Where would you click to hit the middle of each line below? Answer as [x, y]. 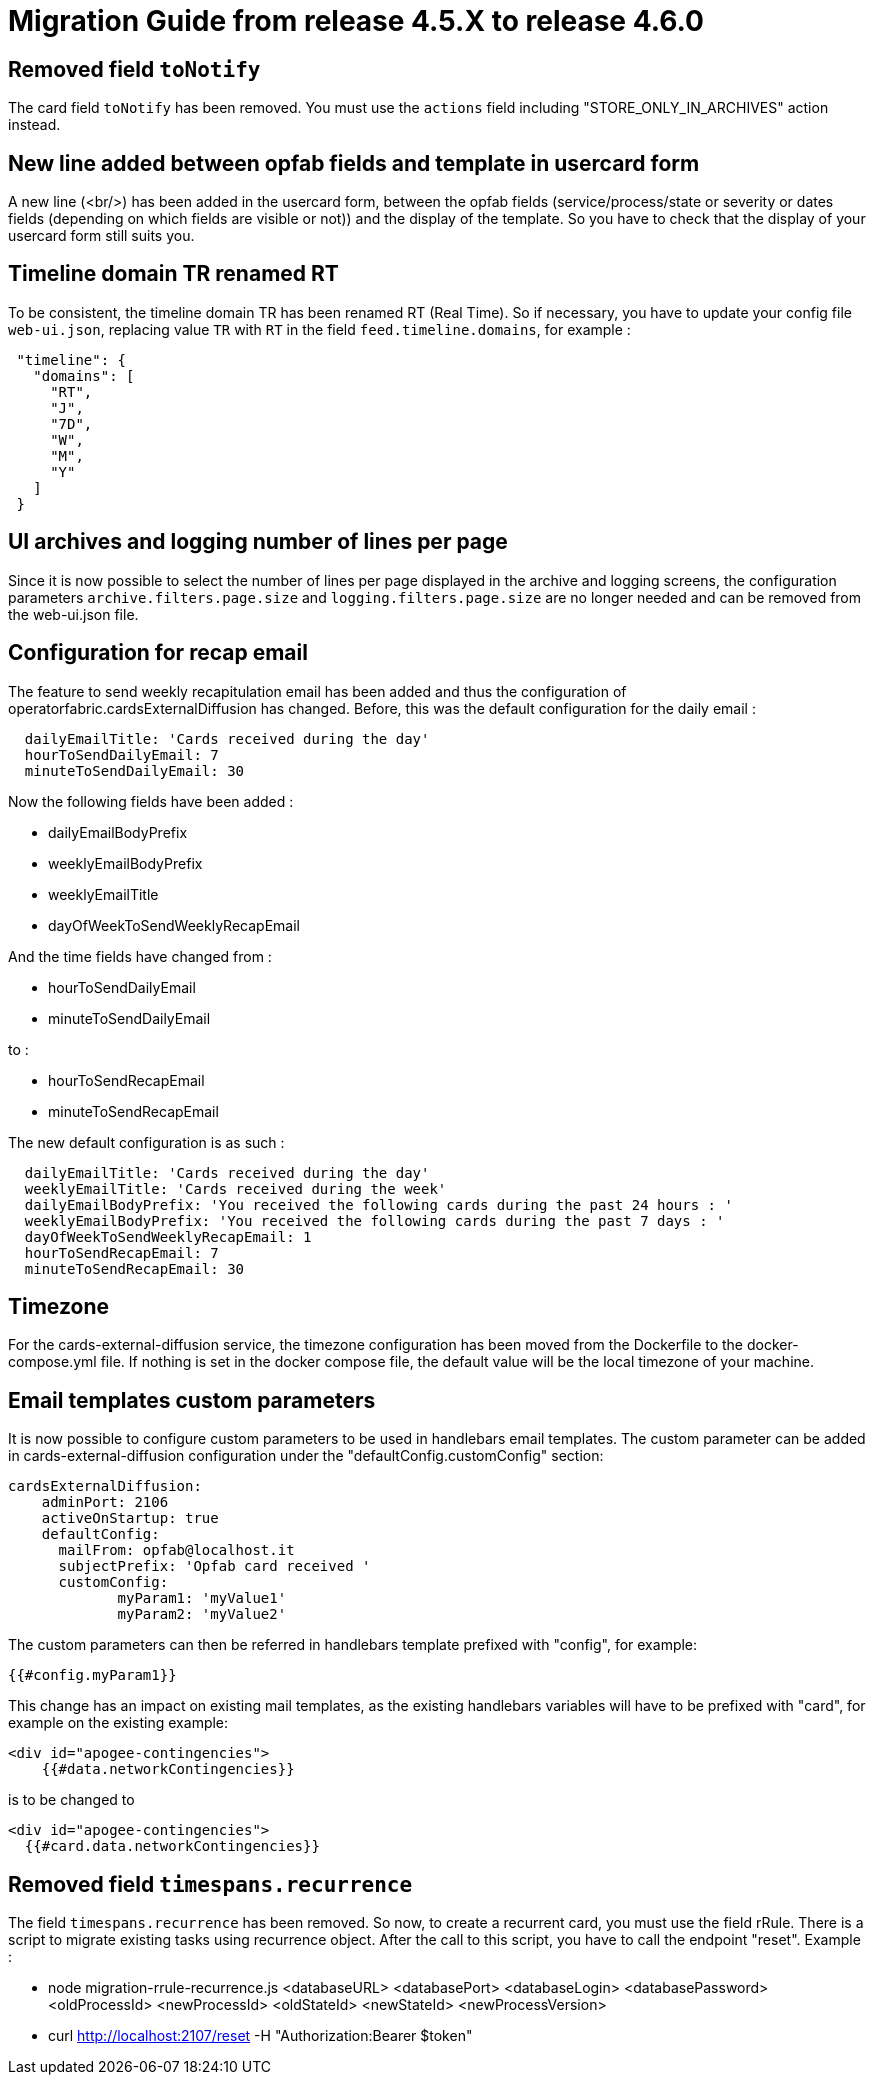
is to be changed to [71, 1800]
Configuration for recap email [158, 653]
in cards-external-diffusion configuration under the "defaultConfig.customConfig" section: [306, 1456]
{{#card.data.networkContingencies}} [172, 1846]
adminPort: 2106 [105, 1502]
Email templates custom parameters [192, 1400]
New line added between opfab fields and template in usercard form [354, 163]
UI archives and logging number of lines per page [258, 542]
